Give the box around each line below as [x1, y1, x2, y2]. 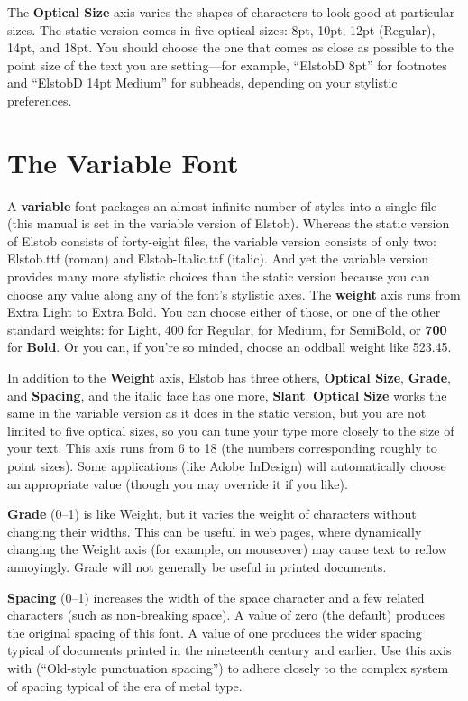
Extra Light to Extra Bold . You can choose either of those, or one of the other [7, 302, 441, 321]
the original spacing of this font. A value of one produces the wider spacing [7, 623, 422, 641]
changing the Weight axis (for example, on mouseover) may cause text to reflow [7, 540, 447, 558]
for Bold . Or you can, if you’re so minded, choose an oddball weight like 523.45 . [7, 337, 452, 356]
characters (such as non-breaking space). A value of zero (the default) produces [7, 605, 445, 624]
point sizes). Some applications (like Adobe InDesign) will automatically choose [7, 457, 446, 475]
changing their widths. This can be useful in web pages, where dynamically [7, 521, 422, 540]
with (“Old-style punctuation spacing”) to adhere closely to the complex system [7, 658, 449, 677]
